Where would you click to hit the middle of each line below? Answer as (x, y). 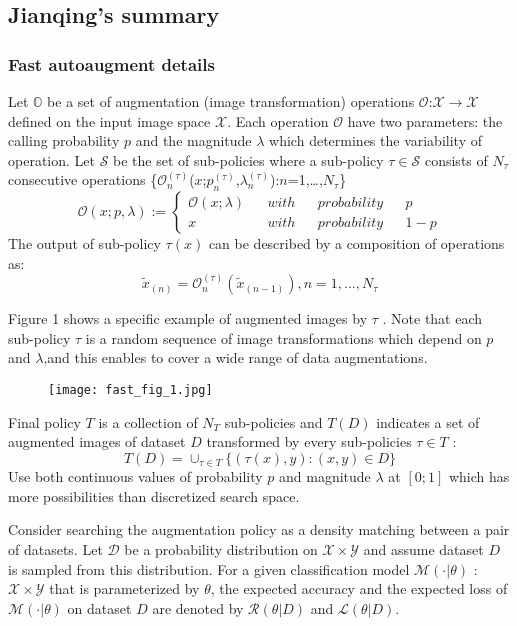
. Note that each (432, 318)
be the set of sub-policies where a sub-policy (248, 159)
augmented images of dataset (97, 441)
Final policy (44, 421)
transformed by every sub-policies (309, 441)
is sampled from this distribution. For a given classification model (209, 568)
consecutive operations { (83, 179)
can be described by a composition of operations (356, 243)
